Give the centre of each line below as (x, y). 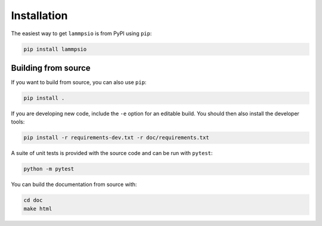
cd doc (33, 200)
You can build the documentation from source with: (74, 184)
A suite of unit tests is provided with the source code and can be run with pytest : (112, 153)
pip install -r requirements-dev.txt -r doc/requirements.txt (116, 138)
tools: (18, 122)
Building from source (51, 68)
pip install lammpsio (55, 49)
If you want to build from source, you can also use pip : (79, 82)
